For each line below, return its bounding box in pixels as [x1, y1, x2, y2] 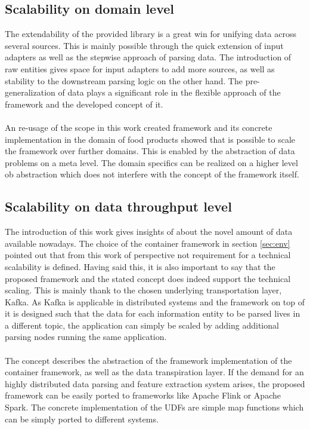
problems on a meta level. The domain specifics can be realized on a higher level [5, 156, 298, 168]
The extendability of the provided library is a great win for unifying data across [5, 27, 296, 40]
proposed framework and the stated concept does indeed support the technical [5, 272, 291, 284]
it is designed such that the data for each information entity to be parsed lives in [5, 307, 300, 320]
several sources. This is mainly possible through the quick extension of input [5, 39, 284, 51]
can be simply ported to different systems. [5, 412, 159, 425]
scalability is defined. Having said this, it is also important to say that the [5, 260, 275, 272]
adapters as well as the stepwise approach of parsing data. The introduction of [5, 51, 292, 63]
